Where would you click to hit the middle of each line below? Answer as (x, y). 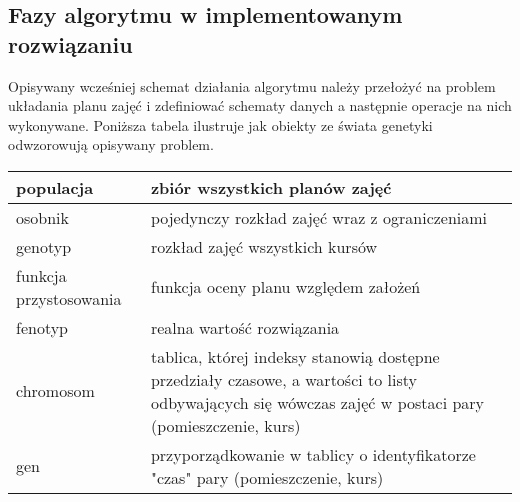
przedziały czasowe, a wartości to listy (284, 379)
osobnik (42, 217)
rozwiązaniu (70, 43)
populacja (55, 187)
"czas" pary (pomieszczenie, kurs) (267, 477)
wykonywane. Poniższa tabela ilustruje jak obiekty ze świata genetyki (220, 124)
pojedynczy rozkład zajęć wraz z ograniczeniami (319, 217)
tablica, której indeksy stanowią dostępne (295, 356)
